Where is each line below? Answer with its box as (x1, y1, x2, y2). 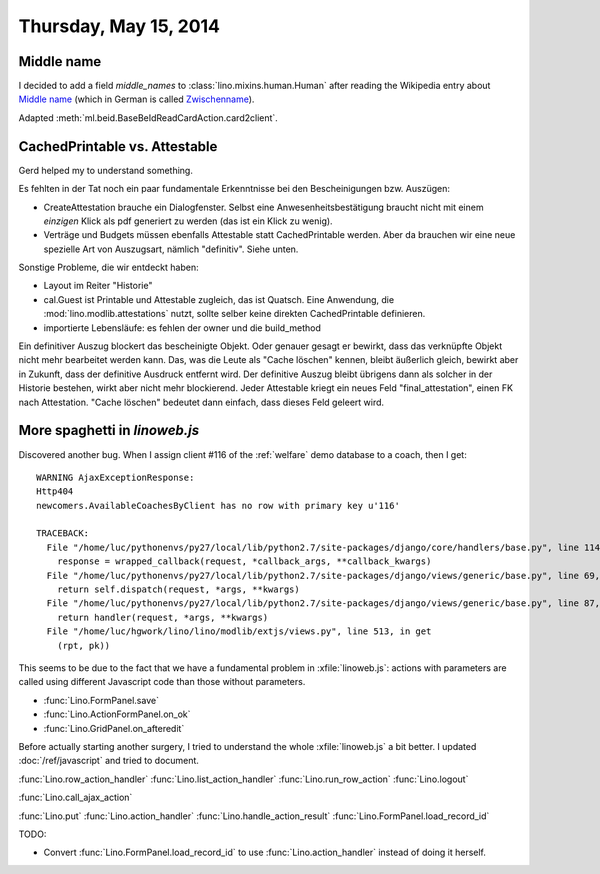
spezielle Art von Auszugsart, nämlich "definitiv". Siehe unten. (43, 243, 299, 255)
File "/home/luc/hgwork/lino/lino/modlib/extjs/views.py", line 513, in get (46, 626, 432, 637)
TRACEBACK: (36, 528, 90, 539)
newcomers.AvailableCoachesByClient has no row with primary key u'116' (36, 500, 400, 511)
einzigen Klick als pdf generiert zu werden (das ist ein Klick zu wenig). (43, 215, 334, 227)
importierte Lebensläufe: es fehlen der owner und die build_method (43, 321, 322, 334)
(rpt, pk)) (56, 640, 111, 651)
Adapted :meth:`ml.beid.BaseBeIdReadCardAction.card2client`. (18, 111, 279, 124)
